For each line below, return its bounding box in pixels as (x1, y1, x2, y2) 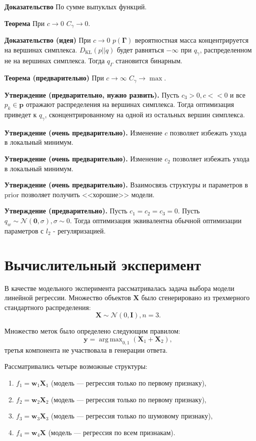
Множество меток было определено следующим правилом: (4, 326, 180, 336)
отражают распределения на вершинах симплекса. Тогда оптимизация (26, 99, 234, 109)
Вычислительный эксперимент (4, 254, 201, 274)
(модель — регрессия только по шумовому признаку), (51, 411, 213, 421)
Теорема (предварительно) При (4, 73, 104, 83)
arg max (99, 336, 123, 343)
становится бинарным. (115, 55, 183, 66)
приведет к (4, 109, 37, 120)
